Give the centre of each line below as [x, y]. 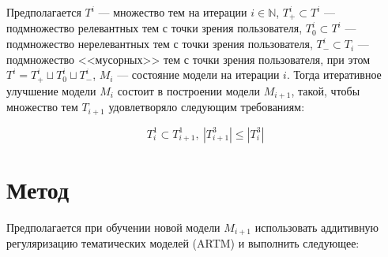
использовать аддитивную [317, 227]
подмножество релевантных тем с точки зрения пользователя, [154, 28]
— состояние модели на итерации [198, 74]
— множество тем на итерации [173, 12]
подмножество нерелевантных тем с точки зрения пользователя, [160, 44]
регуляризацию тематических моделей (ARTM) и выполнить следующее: [183, 243]
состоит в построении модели [189, 90]
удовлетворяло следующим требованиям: [207, 107]
